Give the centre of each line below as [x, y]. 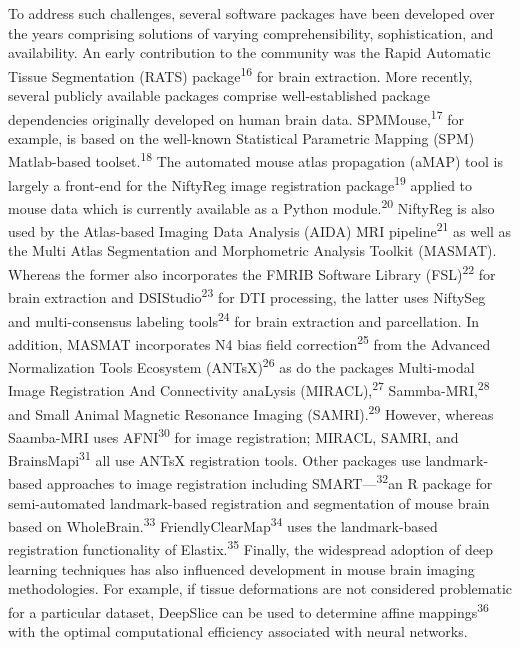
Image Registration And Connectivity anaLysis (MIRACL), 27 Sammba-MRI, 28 [249, 388]
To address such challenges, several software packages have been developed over [251, 13]
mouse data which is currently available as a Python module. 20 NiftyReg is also [251, 206]
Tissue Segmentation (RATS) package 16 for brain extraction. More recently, [240, 74]
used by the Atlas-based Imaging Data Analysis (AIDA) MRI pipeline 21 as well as [260, 229]
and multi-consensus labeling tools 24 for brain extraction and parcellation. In [244, 319]
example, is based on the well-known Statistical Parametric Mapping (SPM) [241, 137]
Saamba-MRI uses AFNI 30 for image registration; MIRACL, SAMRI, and [233, 435]
